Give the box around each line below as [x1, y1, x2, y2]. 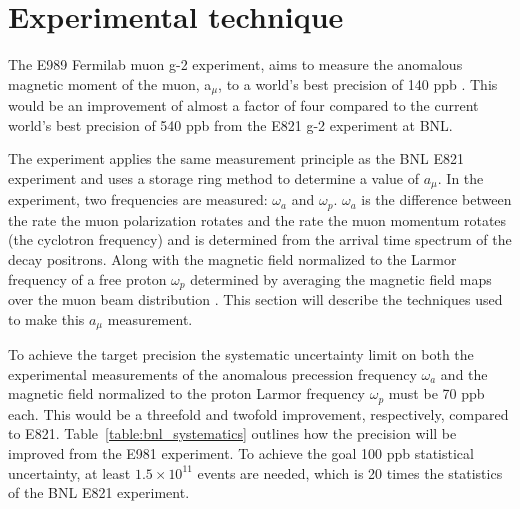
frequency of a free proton [8, 268, 167, 289]
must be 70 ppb [388, 383, 485, 404]
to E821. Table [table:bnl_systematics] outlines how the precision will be [8, 423, 457, 444]
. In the [437, 167, 484, 188]
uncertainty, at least [8, 462, 131, 483]
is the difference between [361, 189, 512, 210]
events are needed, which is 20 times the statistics [197, 462, 503, 483]
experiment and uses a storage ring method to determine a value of [8, 167, 420, 188]
